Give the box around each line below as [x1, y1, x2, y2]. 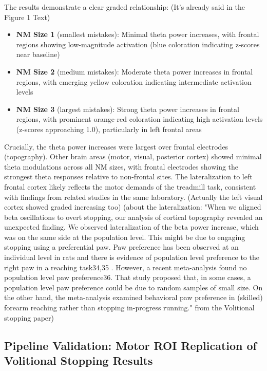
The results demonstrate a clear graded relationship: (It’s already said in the [4, 2, 245, 12]
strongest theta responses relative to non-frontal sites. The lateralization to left [4, 171, 253, 182]
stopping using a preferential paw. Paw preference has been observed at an [4, 242, 239, 252]
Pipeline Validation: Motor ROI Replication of [4, 337, 257, 353]
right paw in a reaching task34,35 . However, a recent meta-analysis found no [4, 262, 247, 272]
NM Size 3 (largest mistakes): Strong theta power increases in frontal [16, 103, 239, 114]
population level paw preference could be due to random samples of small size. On [4, 282, 263, 292]
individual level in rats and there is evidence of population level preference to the [4, 252, 259, 263]
